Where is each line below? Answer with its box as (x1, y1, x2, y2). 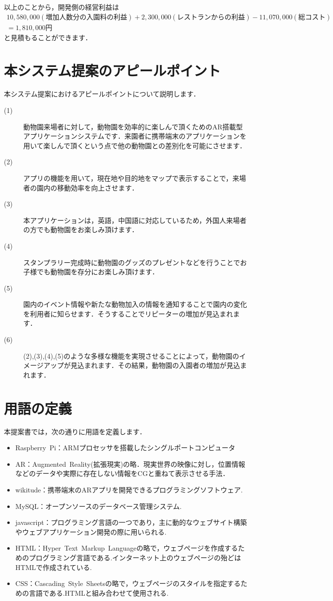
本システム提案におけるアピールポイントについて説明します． (4, 89, 200, 99)
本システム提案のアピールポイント (4, 61, 221, 80)
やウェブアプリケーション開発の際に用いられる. (15, 526, 167, 537)
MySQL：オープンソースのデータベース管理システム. (15, 501, 182, 511)
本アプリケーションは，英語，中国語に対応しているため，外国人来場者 (23, 215, 247, 225)
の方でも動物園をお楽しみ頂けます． (23, 224, 139, 235)
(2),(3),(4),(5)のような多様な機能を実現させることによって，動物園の (23, 350, 239, 361)
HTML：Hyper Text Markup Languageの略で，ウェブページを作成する (15, 543, 238, 553)
